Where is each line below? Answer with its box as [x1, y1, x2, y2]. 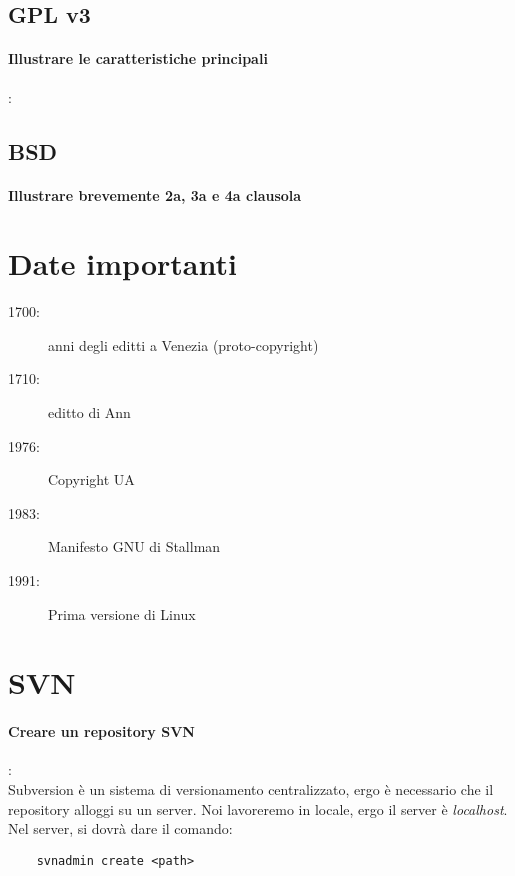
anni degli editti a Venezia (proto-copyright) [48, 334, 319, 355]
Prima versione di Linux [48, 603, 196, 624]
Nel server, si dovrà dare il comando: [8, 818, 233, 839]
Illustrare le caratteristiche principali [8, 48, 268, 69]
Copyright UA [48, 469, 135, 490]
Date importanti [8, 243, 237, 284]
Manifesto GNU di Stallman [48, 536, 221, 557]
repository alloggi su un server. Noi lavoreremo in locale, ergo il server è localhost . [8, 798, 508, 819]
